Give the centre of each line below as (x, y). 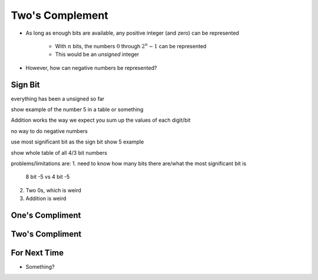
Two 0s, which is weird (54, 190)
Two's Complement (59, 15)
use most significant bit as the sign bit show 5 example (77, 142)
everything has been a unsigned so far (58, 99)
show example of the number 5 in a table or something (77, 109)
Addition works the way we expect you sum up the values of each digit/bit (101, 120)
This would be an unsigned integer (97, 54)
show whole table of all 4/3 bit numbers (59, 152)
